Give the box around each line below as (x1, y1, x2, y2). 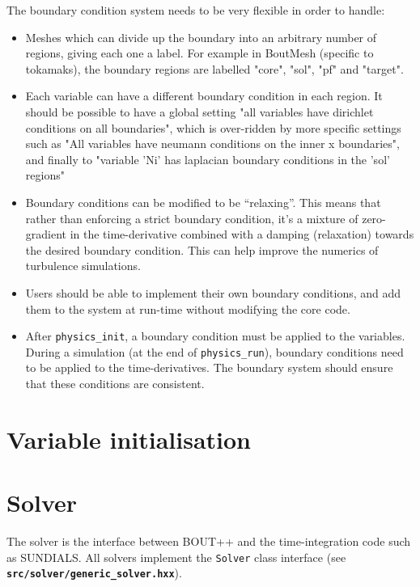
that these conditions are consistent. (25, 375, 205, 391)
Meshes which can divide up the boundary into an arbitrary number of (25, 28, 377, 45)
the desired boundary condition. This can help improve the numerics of (25, 241, 379, 258)
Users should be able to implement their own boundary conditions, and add (25, 284, 401, 301)
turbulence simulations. (25, 257, 141, 274)
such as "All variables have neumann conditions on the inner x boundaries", (25, 135, 400, 152)
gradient (25, 226, 67, 243)
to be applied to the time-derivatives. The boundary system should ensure (25, 359, 393, 376)
